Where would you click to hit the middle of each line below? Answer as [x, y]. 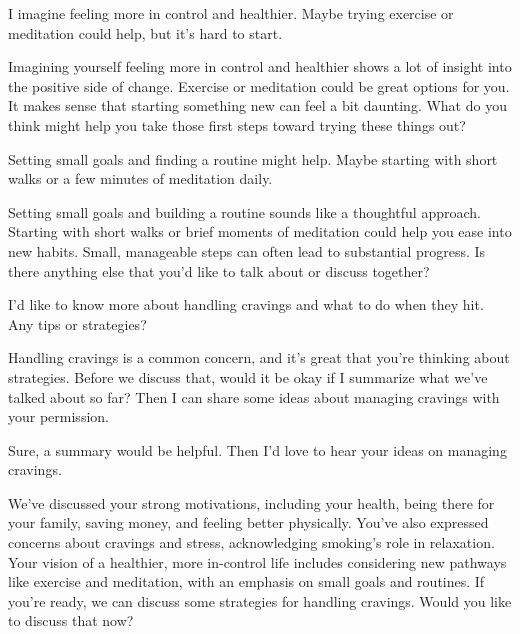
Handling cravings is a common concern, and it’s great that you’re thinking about [259, 357]
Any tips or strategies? [77, 323]
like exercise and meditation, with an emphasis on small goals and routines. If [246, 581]
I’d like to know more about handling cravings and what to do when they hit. [246, 304]
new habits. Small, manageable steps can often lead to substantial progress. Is [247, 250]
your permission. [58, 416]
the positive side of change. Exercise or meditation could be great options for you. [259, 85]
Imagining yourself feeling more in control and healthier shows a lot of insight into [260, 66]
